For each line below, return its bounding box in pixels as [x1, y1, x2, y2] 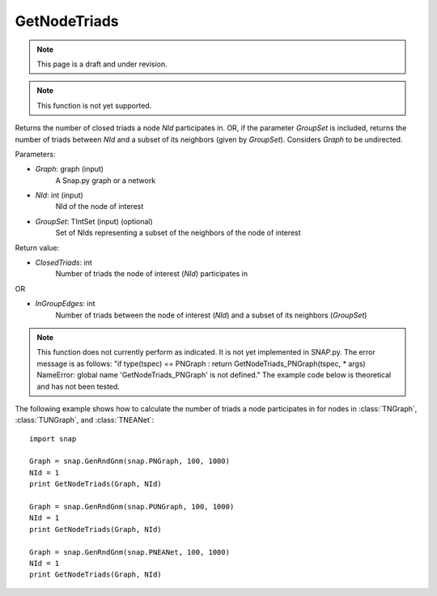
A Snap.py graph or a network [55, 175, 156, 185]
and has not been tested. [36, 381, 121, 391]
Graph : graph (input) [35, 164, 104, 174]
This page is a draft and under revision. [36, 59, 168, 69]
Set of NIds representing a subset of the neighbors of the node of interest [55, 228, 301, 238]
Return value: [15, 243, 60, 253]
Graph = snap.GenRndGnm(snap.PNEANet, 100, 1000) [29, 547, 231, 556]
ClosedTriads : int [35, 258, 92, 267]
